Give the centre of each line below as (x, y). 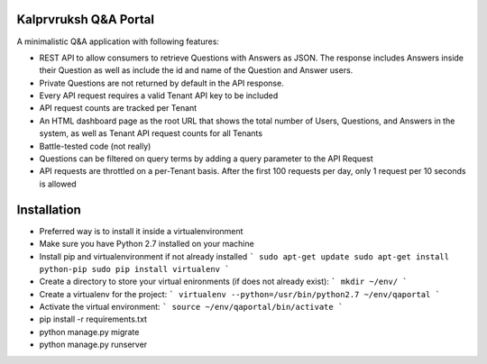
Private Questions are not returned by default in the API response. (161, 83)
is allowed (58, 184)
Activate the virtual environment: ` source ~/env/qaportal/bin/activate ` (191, 307)
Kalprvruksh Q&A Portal (86, 19)
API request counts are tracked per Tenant (118, 108)
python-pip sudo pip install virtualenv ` (134, 269)
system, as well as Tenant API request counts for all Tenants (151, 133)
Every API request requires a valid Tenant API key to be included (159, 96)
